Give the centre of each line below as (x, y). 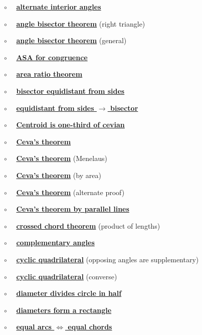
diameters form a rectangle (64, 310)
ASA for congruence (52, 57)
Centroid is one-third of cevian (70, 125)
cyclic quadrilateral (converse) (67, 276)
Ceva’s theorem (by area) (59, 175)
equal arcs (34, 327)
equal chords (90, 327)
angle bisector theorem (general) (71, 40)
